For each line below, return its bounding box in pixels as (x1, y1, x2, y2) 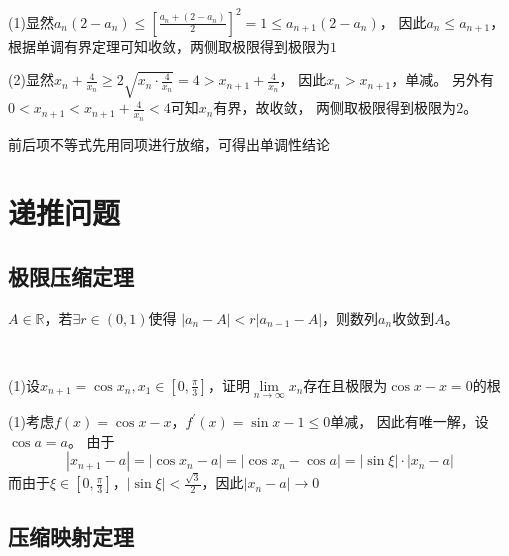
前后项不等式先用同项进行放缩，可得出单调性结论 (8, 133, 330, 154)
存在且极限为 (303, 374, 388, 395)
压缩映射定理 (8, 521, 134, 552)
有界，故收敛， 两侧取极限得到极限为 (213, 97, 457, 118)
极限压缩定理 (8, 260, 134, 291)
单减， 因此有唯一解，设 (330, 411, 489, 432)
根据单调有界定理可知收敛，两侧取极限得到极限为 (8, 35, 330, 56)
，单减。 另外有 (391, 69, 494, 90)
